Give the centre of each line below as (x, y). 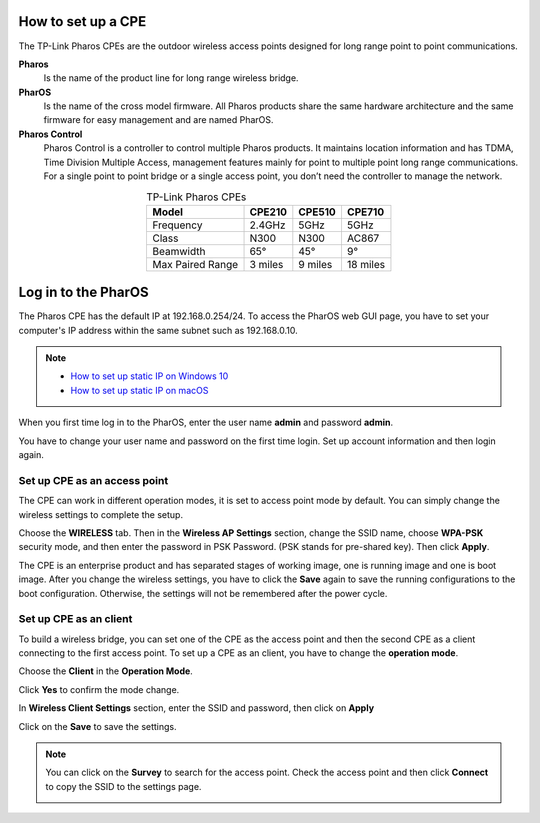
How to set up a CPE (82, 21)
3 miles (266, 264)
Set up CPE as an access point (93, 480)
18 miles (366, 264)
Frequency (177, 225)
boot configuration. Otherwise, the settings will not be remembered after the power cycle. (203, 593)
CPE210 (268, 212)
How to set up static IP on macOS (139, 390)
